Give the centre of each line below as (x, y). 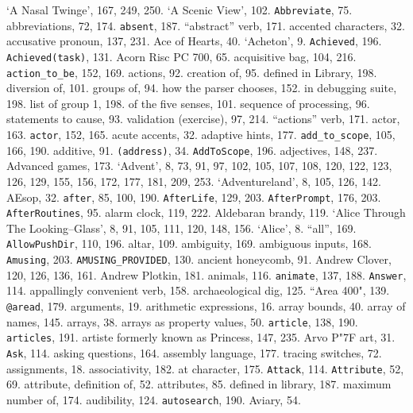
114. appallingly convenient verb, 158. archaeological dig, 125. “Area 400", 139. (198, 290)
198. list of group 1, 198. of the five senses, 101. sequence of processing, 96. (188, 103)
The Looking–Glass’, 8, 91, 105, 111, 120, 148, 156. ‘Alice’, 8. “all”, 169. (181, 228)
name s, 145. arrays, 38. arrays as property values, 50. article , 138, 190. (182, 321)
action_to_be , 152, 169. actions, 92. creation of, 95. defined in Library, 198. (192, 72)
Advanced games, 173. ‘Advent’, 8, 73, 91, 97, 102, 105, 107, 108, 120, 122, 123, (199, 166)
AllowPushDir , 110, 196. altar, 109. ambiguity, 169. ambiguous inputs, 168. (189, 243)
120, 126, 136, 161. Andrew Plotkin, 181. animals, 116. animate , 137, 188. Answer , (206, 274)
